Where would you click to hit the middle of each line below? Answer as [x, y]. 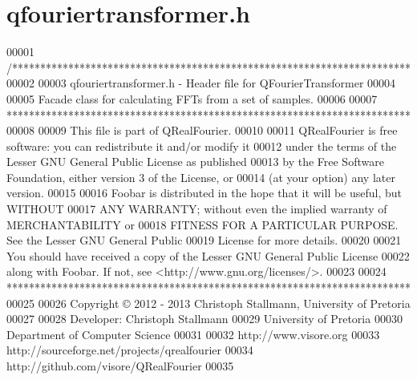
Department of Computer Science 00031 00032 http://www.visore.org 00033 [193, 334]
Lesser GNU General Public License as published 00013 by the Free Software [195, 162]
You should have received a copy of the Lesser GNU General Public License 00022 [208, 255]
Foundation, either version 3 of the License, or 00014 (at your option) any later [201, 177]
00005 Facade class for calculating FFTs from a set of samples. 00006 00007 [192, 98]
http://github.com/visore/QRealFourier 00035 [120, 366]
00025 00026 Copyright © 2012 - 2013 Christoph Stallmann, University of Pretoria [208, 303]
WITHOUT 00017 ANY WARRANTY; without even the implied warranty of [197, 209]
